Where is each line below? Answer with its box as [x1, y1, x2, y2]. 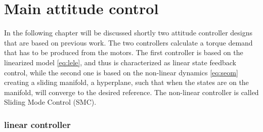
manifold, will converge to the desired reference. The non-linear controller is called [4, 86, 259, 97]
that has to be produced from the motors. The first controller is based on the [4, 47, 243, 58]
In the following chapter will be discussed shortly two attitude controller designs [4, 27, 253, 38]
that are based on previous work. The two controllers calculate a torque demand [4, 37, 253, 48]
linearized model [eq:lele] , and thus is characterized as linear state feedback [4, 57, 236, 67]
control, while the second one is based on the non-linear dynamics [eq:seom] [4, 67, 238, 77]
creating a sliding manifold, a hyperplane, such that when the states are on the [4, 77, 249, 87]
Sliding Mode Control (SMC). [4, 97, 97, 107]
